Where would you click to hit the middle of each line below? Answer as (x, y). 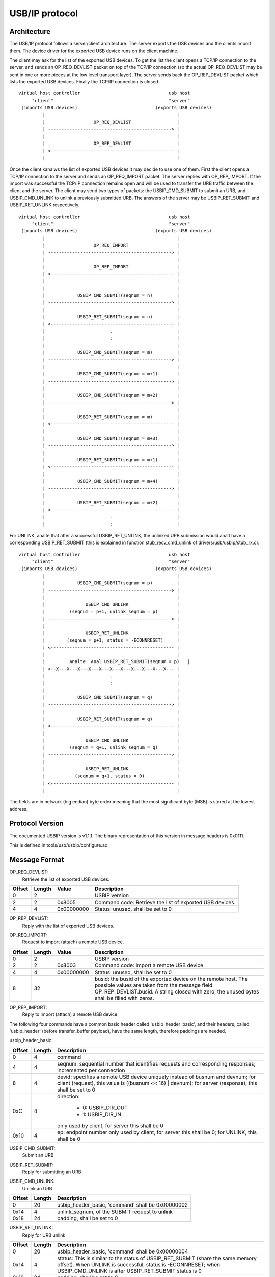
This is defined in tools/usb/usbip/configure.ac (59, 845)
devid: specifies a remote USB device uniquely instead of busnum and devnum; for (156, 1077)
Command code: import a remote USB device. (149, 965)
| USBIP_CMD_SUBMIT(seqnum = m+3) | (111, 438)
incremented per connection (91, 1070)
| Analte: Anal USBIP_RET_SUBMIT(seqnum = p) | (116, 662)
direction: (68, 1096)
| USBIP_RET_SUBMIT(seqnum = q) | (111, 719)
